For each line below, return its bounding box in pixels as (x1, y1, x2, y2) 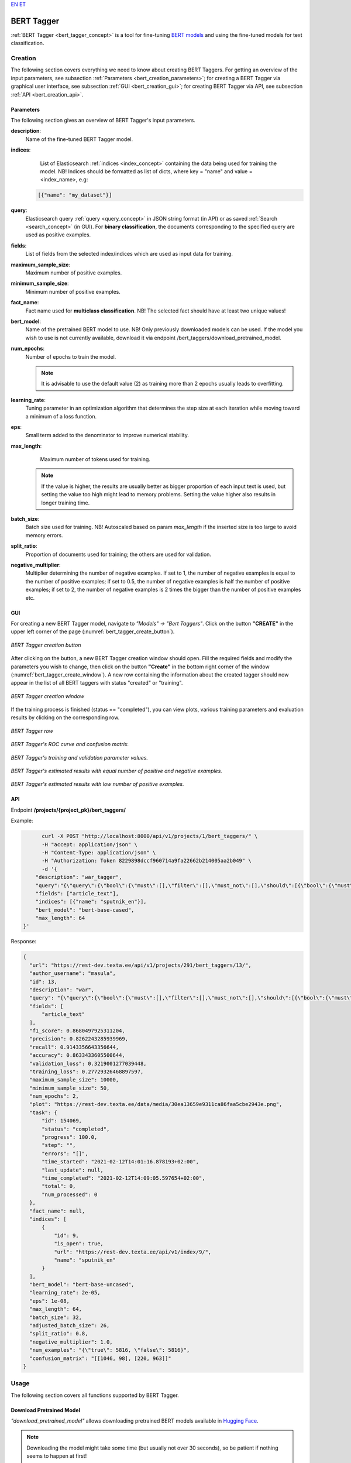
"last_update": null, (42, 1166, 104, 1173)
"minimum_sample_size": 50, (29, 1084, 110, 1091)
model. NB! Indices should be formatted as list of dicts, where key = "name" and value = (40, 167, 253, 175)
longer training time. (41, 499, 90, 506)
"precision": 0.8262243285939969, (29, 1036, 129, 1042)
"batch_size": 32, (29, 1314, 82, 1321)
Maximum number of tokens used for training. (40, 456, 150, 463)
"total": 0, (42, 1183, 76, 1190)
